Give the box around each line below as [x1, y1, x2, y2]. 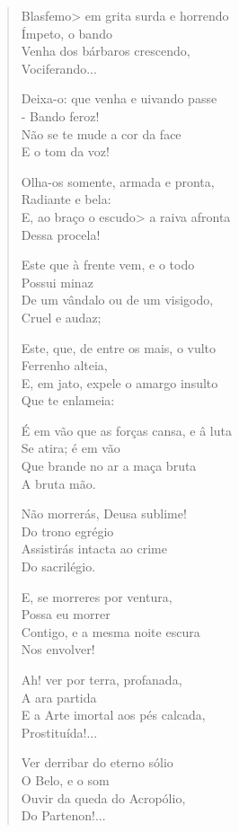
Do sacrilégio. [21, 557, 96, 576]
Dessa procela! [21, 225, 101, 243]
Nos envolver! [21, 640, 95, 659]
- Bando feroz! [21, 106, 100, 125]
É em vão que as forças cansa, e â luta [21, 420, 232, 439]
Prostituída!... [21, 722, 98, 741]
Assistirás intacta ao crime [21, 539, 167, 558]
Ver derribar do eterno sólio [21, 753, 173, 772]
